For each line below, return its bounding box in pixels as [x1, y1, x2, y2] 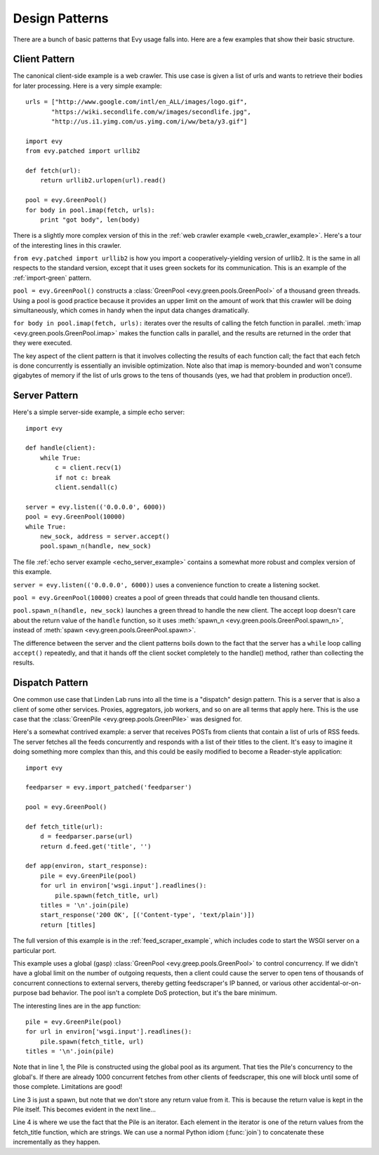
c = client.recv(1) [55, 464, 122, 472]
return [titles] [39, 921, 96, 929]
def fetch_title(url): [25, 822, 104, 831]
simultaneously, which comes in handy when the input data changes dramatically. [13, 306, 249, 315]
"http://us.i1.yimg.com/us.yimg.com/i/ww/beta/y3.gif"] [51, 118, 248, 126]
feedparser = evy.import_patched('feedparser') [25, 783, 192, 792]
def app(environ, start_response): [25, 862, 148, 870]
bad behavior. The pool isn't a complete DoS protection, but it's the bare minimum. [39, 989, 277, 997]
